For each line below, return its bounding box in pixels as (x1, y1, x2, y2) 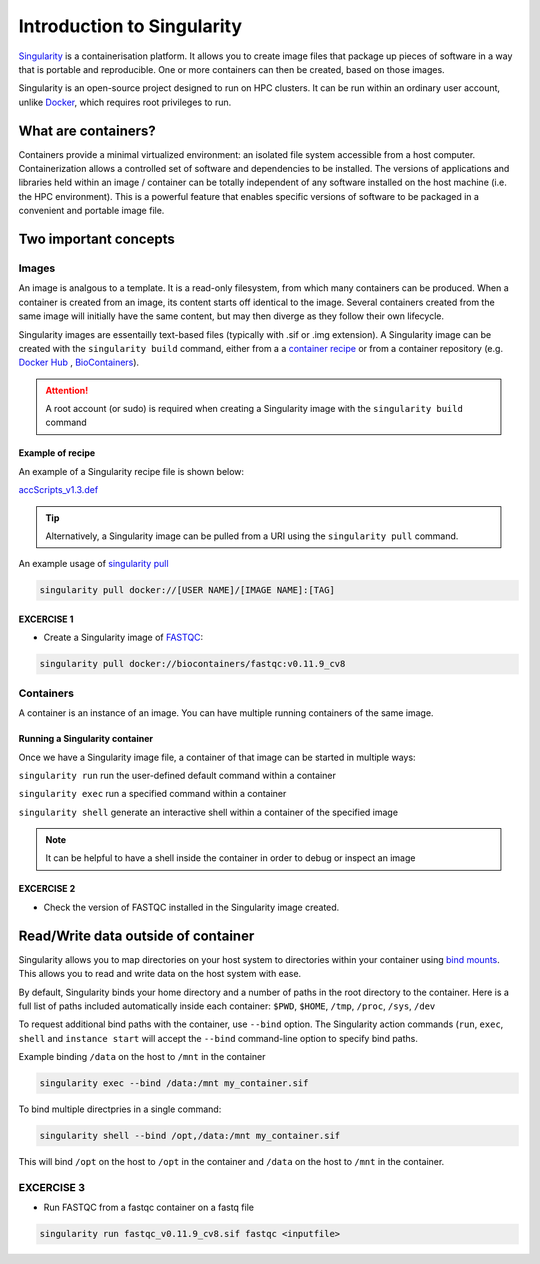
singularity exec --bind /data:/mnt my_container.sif (39, 1078, 309, 1089)
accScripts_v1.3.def (18, 484, 99, 496)
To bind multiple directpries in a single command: (18, 1103, 222, 1115)
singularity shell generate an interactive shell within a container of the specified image (18, 806, 399, 818)
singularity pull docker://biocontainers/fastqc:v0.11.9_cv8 (39, 658, 346, 670)
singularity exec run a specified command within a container (18, 788, 287, 800)
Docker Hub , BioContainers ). (18, 356, 140, 369)
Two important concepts (18, 231, 175, 247)
